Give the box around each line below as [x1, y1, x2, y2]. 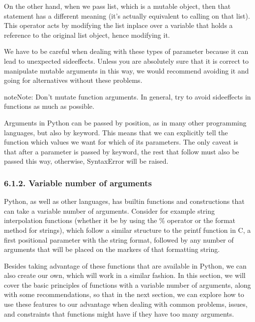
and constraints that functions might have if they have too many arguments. [4, 308, 234, 319]
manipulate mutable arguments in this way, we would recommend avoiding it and [4, 65, 249, 75]
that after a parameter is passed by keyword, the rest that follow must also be [4, 146, 239, 156]
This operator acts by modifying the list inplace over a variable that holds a [4, 20, 233, 30]
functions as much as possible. [4, 101, 94, 111]
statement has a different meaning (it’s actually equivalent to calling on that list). [4, 10, 250, 21]
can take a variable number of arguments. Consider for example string [4, 205, 215, 216]
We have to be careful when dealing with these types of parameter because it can [4, 46, 249, 56]
